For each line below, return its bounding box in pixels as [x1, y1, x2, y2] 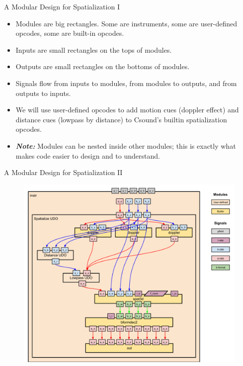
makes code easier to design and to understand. [15, 150, 160, 161]
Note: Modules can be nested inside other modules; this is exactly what [15, 140, 236, 151]
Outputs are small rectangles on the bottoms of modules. [15, 61, 190, 72]
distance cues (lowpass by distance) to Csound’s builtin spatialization [15, 114, 227, 124]
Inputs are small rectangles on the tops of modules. [15, 44, 172, 55]
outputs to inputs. [15, 88, 71, 98]
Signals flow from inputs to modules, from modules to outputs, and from [15, 78, 237, 88]
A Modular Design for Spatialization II [4, 167, 123, 178]
